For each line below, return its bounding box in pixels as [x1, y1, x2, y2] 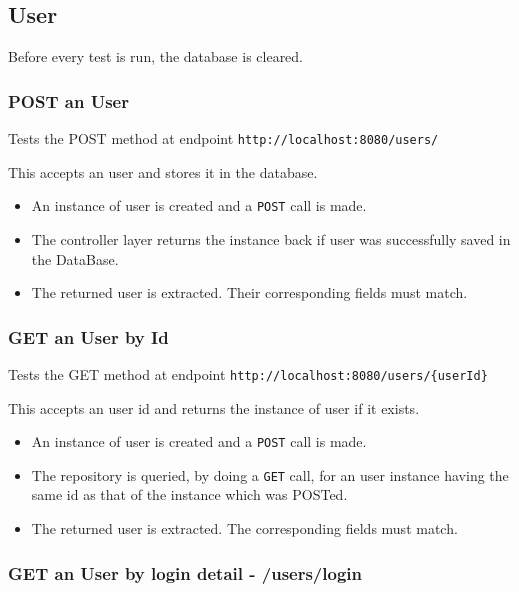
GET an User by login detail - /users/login [8, 560, 362, 585]
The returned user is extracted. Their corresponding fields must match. [31, 282, 468, 303]
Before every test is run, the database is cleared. [8, 46, 304, 67]
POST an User [8, 88, 129, 113]
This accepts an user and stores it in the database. [8, 161, 318, 182]
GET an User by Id [8, 324, 169, 349]
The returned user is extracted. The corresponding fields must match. [31, 518, 458, 539]
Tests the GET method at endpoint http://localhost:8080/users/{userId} [8, 363, 488, 384]
